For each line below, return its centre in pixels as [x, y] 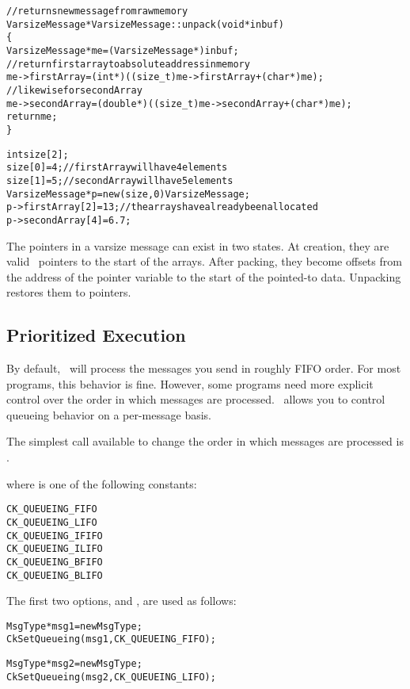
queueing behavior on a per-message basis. [109, 414]
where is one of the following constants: [102, 483]
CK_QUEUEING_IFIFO [55, 536]
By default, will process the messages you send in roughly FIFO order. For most [204, 368]
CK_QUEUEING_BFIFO [55, 562]
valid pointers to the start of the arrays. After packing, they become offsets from [204, 261]
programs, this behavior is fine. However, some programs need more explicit [190, 383]
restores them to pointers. [69, 292]
